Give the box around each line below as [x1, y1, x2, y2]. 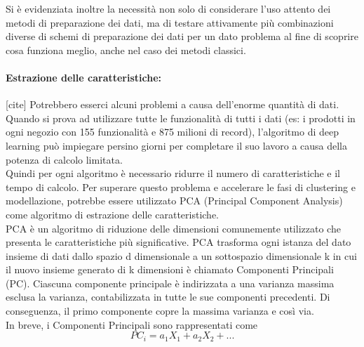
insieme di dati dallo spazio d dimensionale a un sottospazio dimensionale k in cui [6, 248, 357, 263]
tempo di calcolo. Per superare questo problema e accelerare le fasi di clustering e [6, 179, 356, 194]
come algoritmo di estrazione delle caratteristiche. [6, 207, 219, 221]
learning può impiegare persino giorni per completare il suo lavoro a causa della [6, 138, 348, 152]
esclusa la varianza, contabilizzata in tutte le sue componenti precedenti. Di [6, 289, 330, 304]
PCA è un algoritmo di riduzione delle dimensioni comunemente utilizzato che [6, 221, 341, 235]
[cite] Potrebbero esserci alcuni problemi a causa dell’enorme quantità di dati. [6, 97, 339, 112]
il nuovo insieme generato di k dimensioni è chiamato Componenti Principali [6, 262, 334, 277]
